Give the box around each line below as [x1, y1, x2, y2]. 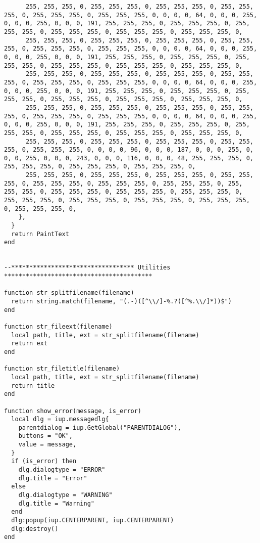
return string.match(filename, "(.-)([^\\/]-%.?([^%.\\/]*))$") [11, 297, 232, 305]
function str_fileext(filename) [4, 323, 113, 330]
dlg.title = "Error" [18, 474, 87, 482]
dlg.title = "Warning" [18, 500, 94, 507]
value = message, [18, 441, 77, 448]
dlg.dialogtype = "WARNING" [18, 491, 113, 499]
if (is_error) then [11, 458, 77, 465]
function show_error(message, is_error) [4, 407, 142, 415]
